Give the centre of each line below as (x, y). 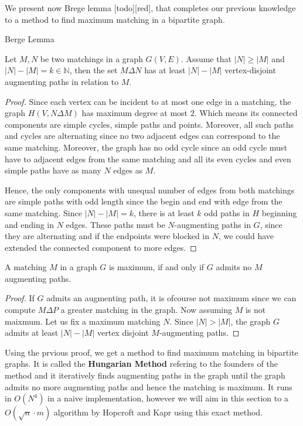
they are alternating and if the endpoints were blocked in (107, 236)
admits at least (32, 333)
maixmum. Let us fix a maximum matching (83, 321)
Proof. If (20, 298)
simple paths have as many (53, 170)
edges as (128, 170)
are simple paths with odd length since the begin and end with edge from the (144, 201)
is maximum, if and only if (156, 267)
